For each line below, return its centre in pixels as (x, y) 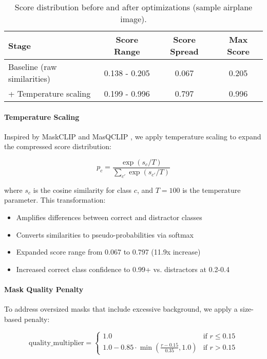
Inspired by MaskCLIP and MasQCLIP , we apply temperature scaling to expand (133, 136)
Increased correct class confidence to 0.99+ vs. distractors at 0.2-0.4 (123, 269)
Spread (184, 51)
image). (133, 19)
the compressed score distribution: (58, 146)
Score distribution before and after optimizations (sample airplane (133, 7)
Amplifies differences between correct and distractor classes (109, 217)
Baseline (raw (33, 67)
